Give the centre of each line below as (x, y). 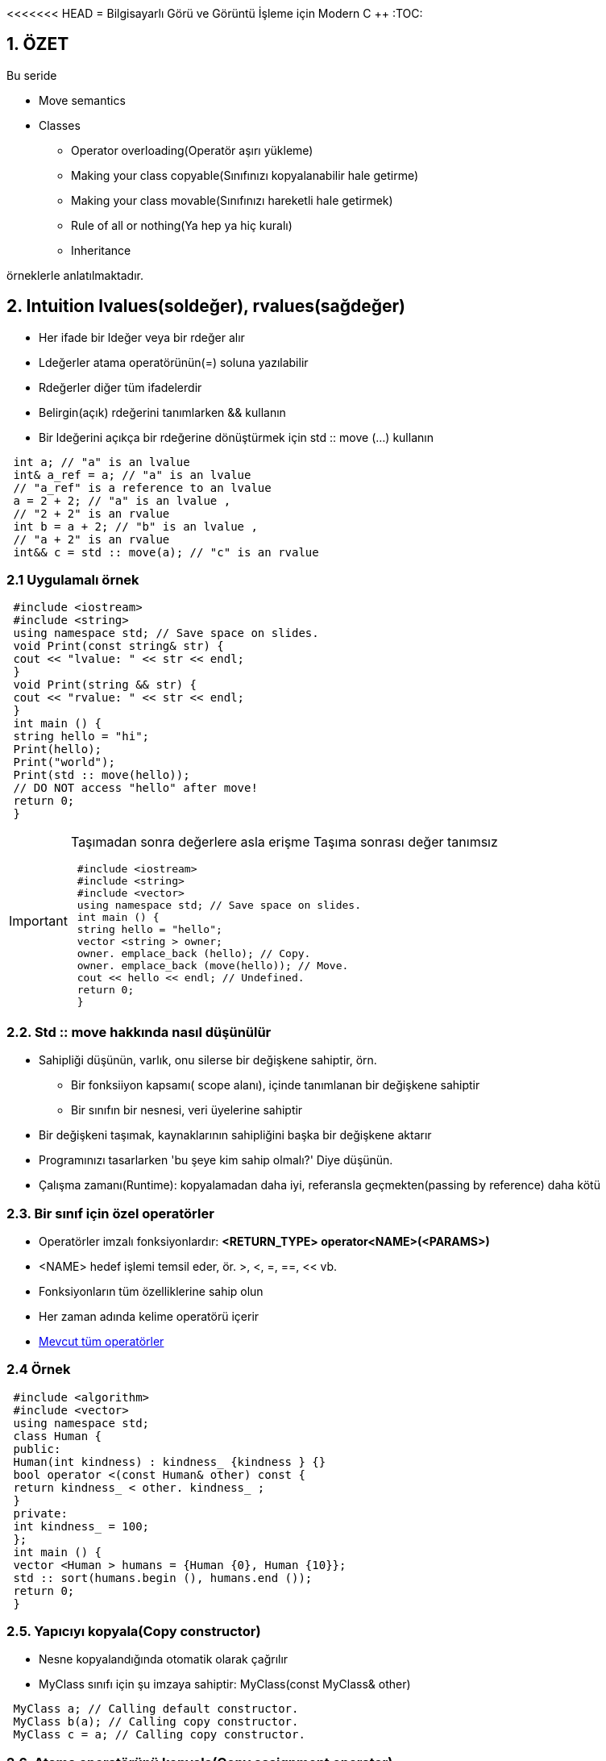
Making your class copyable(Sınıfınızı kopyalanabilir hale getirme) (245, 175)
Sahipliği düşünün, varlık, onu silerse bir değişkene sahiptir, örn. (208, 1060)
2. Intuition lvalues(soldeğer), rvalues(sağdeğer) (206, 306)
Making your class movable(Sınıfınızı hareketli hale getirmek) (232, 200)
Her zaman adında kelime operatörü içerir (149, 1316)
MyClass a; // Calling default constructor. (156, 1709)
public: (37, 1449)
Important (38, 921)
